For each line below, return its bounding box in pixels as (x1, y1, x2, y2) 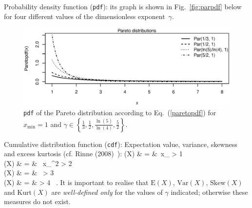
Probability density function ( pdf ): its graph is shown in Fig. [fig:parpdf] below (4, 1, 242, 11)
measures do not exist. (4, 196, 71, 207)
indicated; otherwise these (171, 187, 248, 197)
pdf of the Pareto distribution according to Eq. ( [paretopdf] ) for (23, 107, 216, 117)
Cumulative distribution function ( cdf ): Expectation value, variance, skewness (4, 139, 237, 149)
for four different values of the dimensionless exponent (4, 11, 165, 21)
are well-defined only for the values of (51, 187, 163, 197)
